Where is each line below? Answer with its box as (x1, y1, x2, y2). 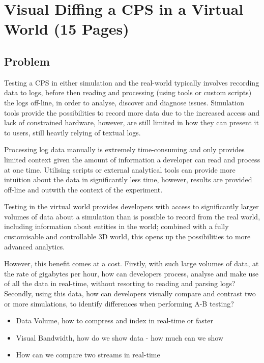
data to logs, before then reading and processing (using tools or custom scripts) (4, 87, 252, 98)
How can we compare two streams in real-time (16, 349, 160, 360)
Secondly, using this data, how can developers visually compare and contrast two (4, 288, 256, 299)
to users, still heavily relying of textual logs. (4, 127, 141, 137)
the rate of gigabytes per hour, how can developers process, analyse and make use (4, 268, 258, 278)
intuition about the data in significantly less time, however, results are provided (4, 174, 252, 185)
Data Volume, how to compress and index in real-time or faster (16, 315, 213, 326)
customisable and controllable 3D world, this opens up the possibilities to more (4, 231, 251, 242)
